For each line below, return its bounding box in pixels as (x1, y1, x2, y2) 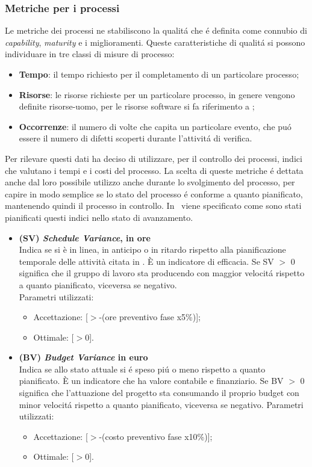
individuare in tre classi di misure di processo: (5, 48, 175, 60)
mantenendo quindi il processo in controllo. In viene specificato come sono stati (5, 199, 302, 212)
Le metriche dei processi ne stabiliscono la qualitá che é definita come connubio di (5, 24, 307, 37)
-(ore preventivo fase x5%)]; (99, 311, 201, 323)
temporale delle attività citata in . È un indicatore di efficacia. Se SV (19, 255, 274, 267)
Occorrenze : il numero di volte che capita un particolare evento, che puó (19, 120, 292, 132)
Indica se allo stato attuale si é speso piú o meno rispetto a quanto (19, 362, 266, 375)
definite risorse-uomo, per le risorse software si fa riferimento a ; (19, 100, 255, 113)
